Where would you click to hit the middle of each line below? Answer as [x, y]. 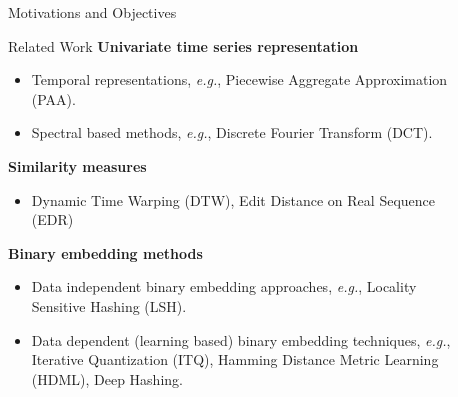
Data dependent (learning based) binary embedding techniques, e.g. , [241, 339]
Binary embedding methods [105, 252]
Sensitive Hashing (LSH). [109, 305]
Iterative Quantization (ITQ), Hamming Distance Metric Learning [235, 359]
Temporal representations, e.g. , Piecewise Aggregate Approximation [239, 79]
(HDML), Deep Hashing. [107, 378]
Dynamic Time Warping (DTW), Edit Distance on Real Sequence [233, 199]
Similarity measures [77, 165]
